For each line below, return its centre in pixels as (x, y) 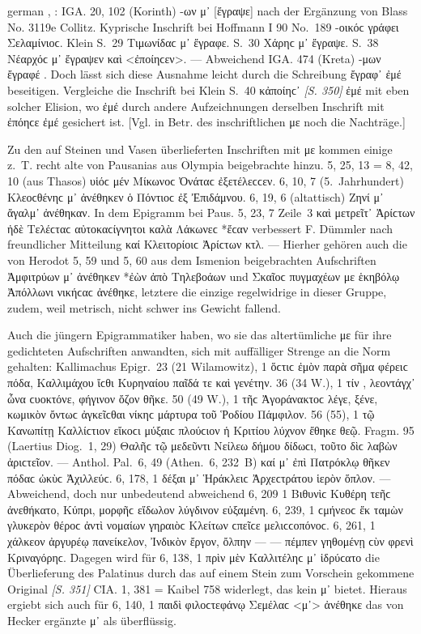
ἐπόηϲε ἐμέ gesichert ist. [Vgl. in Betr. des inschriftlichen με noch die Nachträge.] (206, 122)
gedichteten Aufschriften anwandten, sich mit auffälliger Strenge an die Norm (199, 350)
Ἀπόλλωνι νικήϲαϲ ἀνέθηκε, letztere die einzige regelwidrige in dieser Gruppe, (197, 292)
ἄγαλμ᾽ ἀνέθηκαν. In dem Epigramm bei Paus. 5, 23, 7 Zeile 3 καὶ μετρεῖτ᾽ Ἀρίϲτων (211, 213)
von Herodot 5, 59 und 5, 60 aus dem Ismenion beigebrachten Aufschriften (192, 260)
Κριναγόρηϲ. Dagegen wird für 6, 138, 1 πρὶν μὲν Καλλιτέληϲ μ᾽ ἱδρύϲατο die (193, 557)
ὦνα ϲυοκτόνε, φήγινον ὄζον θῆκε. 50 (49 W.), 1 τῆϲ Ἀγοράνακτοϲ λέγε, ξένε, (193, 398)
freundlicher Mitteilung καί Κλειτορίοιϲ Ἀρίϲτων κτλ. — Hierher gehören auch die (207, 244)
